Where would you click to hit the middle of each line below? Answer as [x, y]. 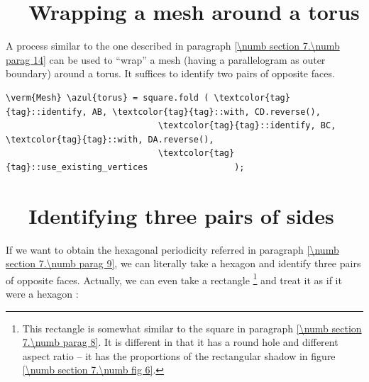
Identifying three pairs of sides [181, 215]
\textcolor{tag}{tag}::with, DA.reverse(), [110, 139]
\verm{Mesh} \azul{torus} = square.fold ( [108, 97]
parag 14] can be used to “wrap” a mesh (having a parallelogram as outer [166, 59]
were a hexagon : [42, 294]
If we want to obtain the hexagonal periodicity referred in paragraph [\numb [172, 249]
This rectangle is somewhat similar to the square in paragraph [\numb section [192, 328]
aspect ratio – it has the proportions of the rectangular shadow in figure [179, 355]
